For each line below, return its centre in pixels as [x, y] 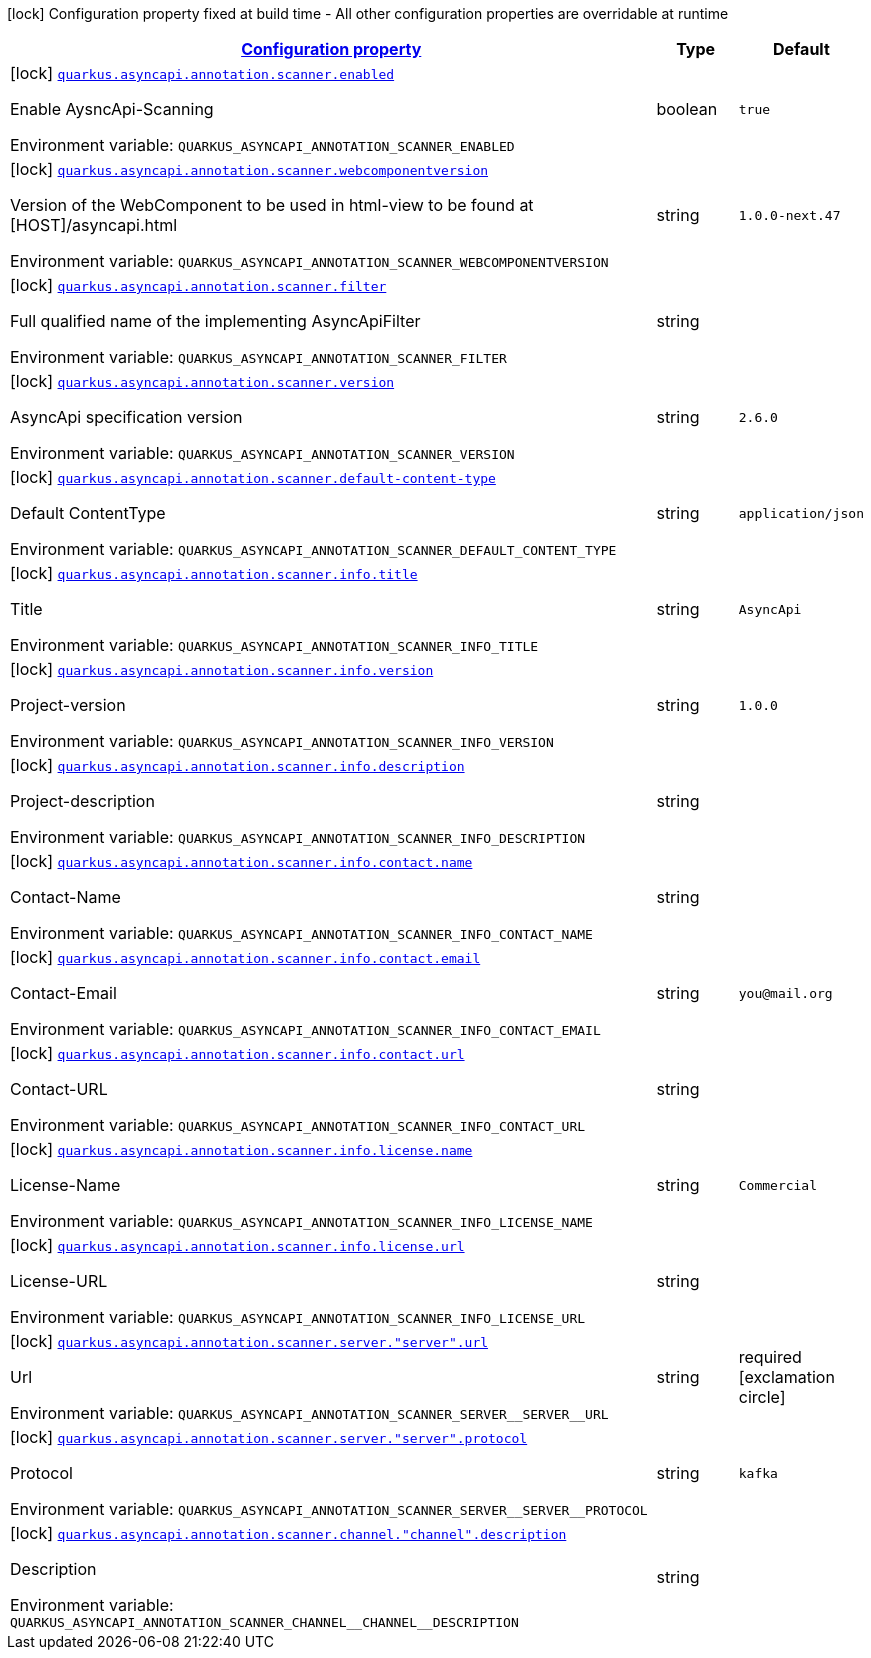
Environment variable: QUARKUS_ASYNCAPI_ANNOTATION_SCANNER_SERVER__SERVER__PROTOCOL [329, 1509]
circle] [762, 1397]
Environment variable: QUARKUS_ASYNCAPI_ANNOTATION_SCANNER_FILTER [258, 357]
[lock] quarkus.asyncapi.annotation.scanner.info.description [237, 765]
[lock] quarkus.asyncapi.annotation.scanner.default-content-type [253, 477]
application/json [801, 513]
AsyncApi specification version [126, 417]
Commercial [778, 1185]
